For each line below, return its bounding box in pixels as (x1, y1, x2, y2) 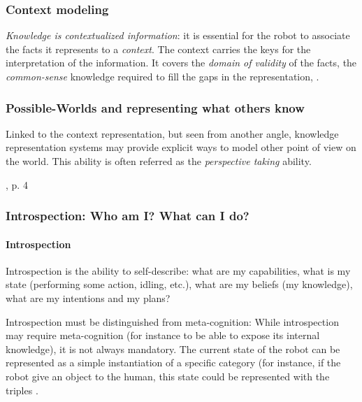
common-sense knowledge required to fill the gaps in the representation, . (6, 69, 319, 83)
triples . (6, 382, 38, 397)
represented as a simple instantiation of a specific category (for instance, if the (6, 355, 341, 370)
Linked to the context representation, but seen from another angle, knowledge (6, 126, 339, 141)
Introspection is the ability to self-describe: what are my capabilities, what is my (6, 263, 351, 278)
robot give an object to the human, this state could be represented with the (6, 368, 330, 383)
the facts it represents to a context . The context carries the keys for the (6, 41, 311, 56)
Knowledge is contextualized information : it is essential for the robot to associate (6, 28, 350, 43)
